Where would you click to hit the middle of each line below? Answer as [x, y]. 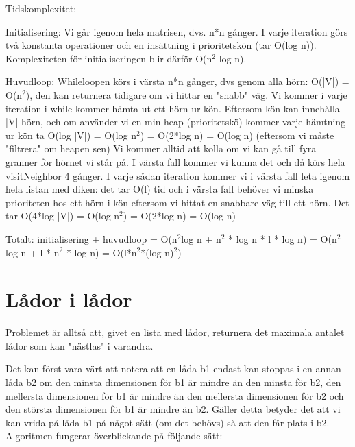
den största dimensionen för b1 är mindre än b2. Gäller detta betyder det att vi [173, 409]
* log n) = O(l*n [101, 252]
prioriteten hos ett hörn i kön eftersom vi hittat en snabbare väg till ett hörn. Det [177, 202]
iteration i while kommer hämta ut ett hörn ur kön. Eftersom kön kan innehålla [173, 108]
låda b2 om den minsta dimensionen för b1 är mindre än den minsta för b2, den [173, 382]
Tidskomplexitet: [41, 8]
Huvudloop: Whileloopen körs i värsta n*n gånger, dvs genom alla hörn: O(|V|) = [177, 81]
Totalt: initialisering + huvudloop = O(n [91, 238]
